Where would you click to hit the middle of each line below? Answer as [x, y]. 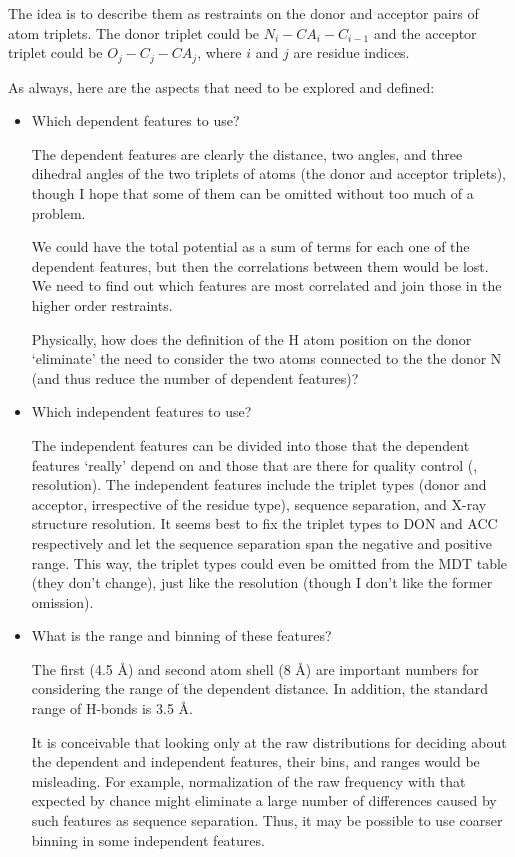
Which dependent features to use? [135, 120]
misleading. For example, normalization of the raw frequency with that [248, 780]
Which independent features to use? [141, 411]
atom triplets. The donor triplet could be [134, 32]
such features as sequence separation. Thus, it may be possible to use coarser [267, 820]
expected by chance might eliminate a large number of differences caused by [264, 800]
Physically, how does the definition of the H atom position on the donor [251, 338]
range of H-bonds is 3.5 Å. [112, 708]
